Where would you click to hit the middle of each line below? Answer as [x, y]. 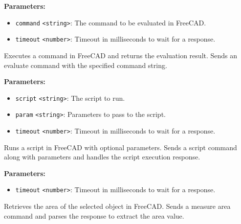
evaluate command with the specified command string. [86, 65]
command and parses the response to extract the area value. [94, 215]
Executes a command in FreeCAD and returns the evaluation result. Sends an [121, 55]
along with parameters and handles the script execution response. [102, 157]
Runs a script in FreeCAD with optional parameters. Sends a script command [120, 147]
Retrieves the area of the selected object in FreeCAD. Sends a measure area [117, 206]
